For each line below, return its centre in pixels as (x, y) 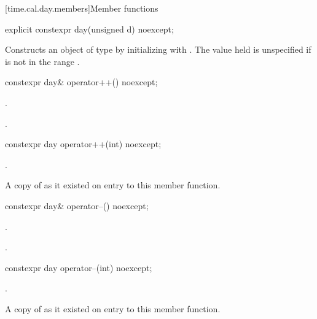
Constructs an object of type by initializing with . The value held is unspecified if (158, 49)
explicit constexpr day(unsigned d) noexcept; (89, 29)
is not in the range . (42, 61)
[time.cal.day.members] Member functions (82, 8)
